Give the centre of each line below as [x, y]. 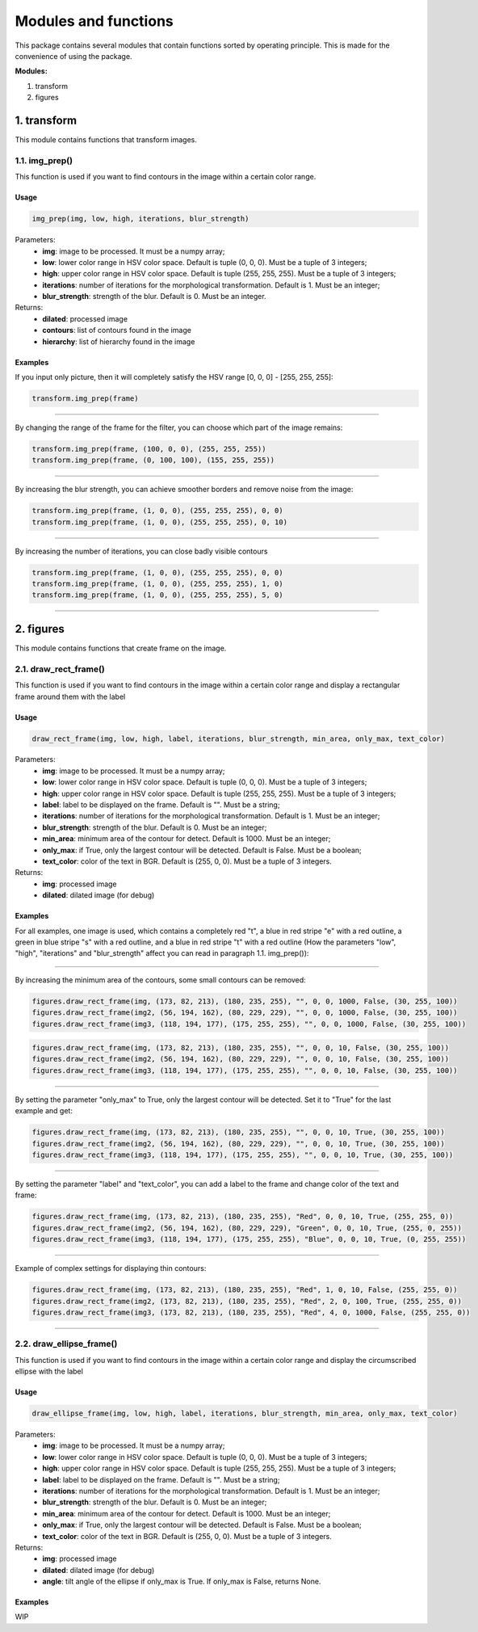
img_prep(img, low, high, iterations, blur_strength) [140, 219]
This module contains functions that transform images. [106, 140]
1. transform [46, 120]
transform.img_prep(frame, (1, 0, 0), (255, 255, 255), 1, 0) [157, 584]
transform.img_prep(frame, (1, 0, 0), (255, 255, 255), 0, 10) [160, 522]
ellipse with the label [49, 1371]
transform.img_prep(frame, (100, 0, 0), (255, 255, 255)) [149, 449]
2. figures [40, 629]
